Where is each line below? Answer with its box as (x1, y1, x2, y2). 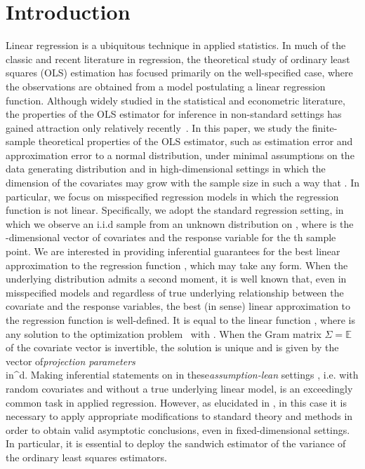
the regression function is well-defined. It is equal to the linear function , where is (6, 313, 355, 327)
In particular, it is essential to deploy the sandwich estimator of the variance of (6, 436, 346, 451)
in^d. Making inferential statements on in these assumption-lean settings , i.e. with (6, 367, 359, 382)
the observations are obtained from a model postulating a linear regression (6, 79, 326, 93)
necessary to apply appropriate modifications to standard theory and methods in (6, 409, 353, 423)
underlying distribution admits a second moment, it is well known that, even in (6, 271, 347, 286)
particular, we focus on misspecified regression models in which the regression (6, 189, 339, 203)
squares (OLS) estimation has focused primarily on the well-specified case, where (6, 65, 353, 80)
